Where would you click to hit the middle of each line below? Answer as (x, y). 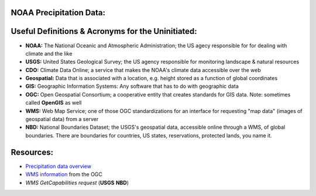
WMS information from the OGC (64, 174)
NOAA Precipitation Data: (58, 13)
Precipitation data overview (59, 166)
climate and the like (49, 53)
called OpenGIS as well (54, 103)
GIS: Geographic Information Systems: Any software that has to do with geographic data (132, 86)
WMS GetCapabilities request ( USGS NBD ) (77, 183)
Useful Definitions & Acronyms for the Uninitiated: (104, 31)
